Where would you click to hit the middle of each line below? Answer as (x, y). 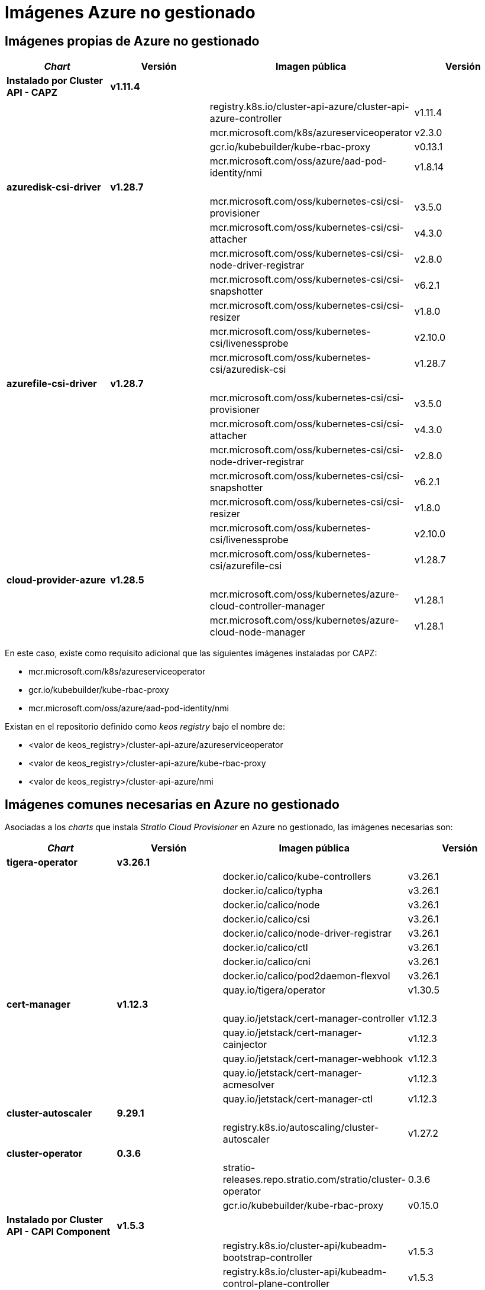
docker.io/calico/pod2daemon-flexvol (306, 976)
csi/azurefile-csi (246, 566)
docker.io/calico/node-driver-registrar (307, 933)
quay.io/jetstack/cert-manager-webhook (313, 1059)
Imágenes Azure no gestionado (130, 12)
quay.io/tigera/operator (274, 990)
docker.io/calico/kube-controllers (297, 877)
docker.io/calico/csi (266, 919)
